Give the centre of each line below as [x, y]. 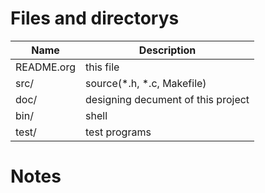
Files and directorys [95, 18]
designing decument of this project [167, 99]
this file [102, 67]
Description [167, 50]
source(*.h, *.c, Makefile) [146, 83]
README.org [46, 67]
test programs [118, 132]
